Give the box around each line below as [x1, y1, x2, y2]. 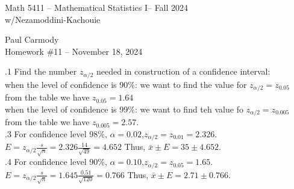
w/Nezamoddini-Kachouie [5, 13, 101, 25]
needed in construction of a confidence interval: [96, 65, 271, 78]
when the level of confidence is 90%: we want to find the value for [5, 78, 247, 90]
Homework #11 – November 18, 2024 [5, 45, 143, 57]
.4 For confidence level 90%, [5, 155, 107, 168]
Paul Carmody [5, 33, 59, 46]
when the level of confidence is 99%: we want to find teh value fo [5, 102, 243, 115]
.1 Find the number [5, 65, 77, 78]
